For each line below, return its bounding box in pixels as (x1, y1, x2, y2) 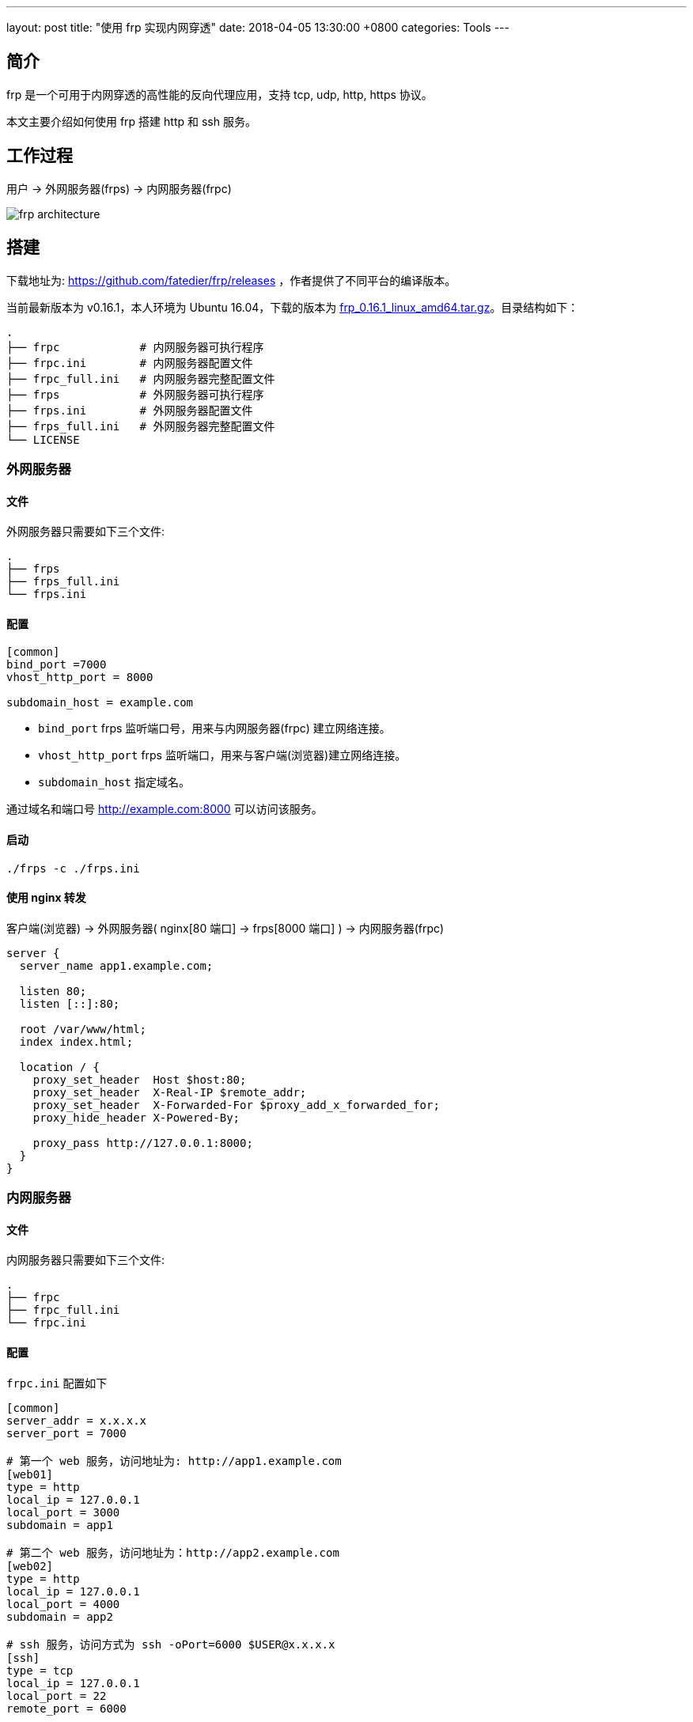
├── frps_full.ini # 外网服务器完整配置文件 (6, 419, 275, 433)
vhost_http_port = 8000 (6, 671, 153, 684)
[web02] (6, 1559, 54, 1573)
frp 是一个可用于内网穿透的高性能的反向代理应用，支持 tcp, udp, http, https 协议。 (6, 87, 433, 101)
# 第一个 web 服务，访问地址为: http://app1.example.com (6, 1454, 342, 1467)
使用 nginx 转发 (6, 891, 86, 905)
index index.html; (19, 1035, 134, 1048)
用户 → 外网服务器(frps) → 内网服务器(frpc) (6, 181, 232, 195)
